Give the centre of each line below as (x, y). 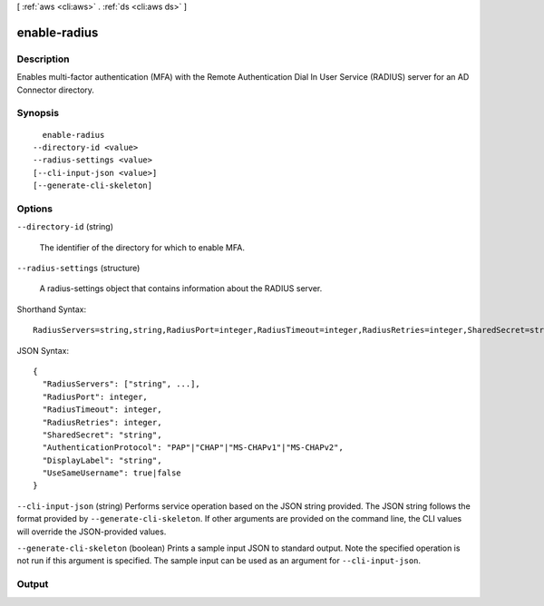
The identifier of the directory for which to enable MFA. (142, 247)
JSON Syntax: (43, 350)
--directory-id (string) (65, 227)
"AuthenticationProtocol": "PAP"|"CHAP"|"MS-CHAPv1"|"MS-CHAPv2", (193, 448)
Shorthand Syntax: (51, 309)
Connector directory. (56, 90)
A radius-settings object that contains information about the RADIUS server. (181, 288)
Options (35, 209)
